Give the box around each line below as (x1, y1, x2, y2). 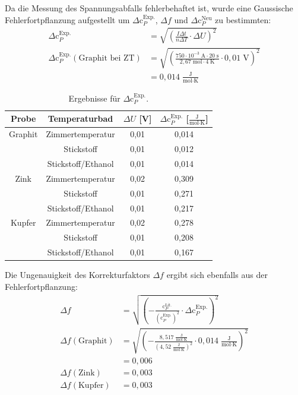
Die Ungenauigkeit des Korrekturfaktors (5, 268, 150, 281)
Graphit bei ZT (78, 54, 135, 63)
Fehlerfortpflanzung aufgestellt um (5, 13, 130, 26)
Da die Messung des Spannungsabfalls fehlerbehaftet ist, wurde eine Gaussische (5, 2, 293, 14)
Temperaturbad (47, 112, 113, 125)
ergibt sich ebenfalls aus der (166, 268, 268, 281)
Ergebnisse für (68, 91, 121, 104)
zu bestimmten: (215, 13, 271, 26)
